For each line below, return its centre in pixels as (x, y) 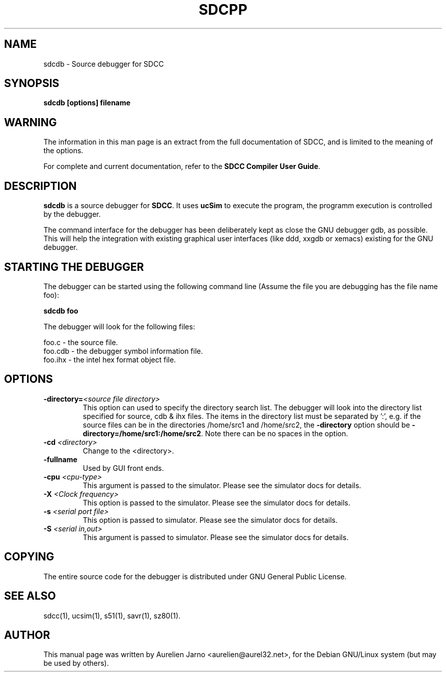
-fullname (60, 459)
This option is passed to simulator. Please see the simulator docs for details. (210, 520)
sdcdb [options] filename (87, 103)
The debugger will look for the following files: (119, 326)
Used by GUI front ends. (123, 468)
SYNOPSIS (32, 83)
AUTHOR (27, 635)
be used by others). (76, 663)
